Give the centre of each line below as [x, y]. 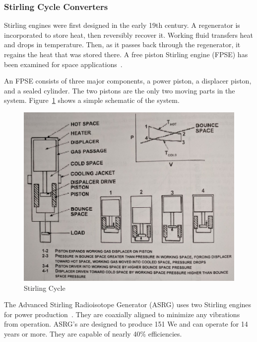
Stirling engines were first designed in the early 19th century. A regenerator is [122, 25]
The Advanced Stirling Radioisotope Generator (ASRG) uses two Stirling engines [128, 304]
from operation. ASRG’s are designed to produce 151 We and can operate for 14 [126, 324]
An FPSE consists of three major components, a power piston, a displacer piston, [128, 81]
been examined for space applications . [63, 64]
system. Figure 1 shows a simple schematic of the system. [92, 100]
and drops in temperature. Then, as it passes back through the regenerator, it [122, 44]
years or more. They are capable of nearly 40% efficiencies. [93, 334]
